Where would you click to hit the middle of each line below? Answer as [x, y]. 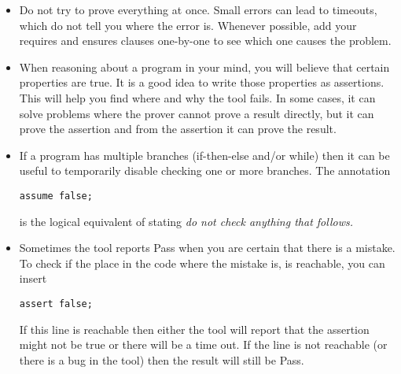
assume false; [56, 196]
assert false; [56, 304]
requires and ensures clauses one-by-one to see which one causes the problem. [205, 41]
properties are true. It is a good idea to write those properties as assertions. [202, 82]
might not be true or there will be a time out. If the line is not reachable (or [203, 344]
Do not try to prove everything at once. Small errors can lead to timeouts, [198, 9]
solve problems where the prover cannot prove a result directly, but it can [197, 113]
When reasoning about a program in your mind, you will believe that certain [204, 67]
